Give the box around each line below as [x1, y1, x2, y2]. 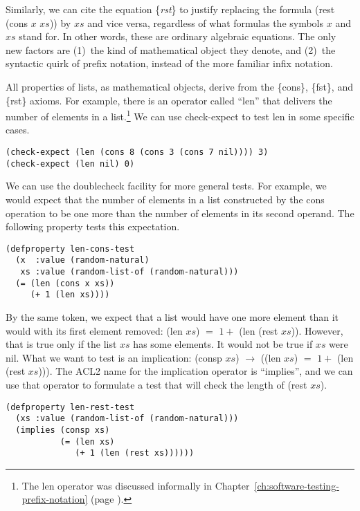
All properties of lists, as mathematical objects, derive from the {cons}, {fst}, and [6, 79, 353, 93]
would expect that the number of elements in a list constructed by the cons [6, 192, 325, 206]
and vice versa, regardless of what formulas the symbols [87, 15, 324, 30]
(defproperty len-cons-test [6, 243, 135, 254]
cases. [6, 122, 30, 137]
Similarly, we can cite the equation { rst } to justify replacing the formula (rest [6, 2, 335, 16]
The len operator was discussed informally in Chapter [21, 478, 250, 492]
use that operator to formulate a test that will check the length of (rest [6, 377, 307, 391]
